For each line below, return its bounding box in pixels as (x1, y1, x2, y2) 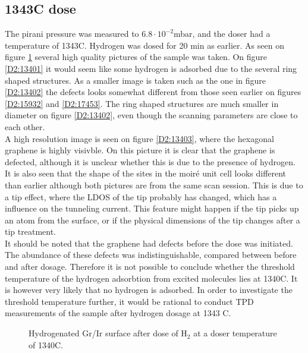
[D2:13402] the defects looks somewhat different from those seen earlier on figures (5, 86, 301, 98)
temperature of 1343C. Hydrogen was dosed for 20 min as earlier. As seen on (5, 39, 284, 51)
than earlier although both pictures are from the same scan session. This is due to (5, 178, 303, 191)
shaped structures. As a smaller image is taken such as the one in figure (5, 74, 266, 86)
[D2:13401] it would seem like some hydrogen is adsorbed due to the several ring (5, 62, 297, 74)
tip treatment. (5, 225, 56, 238)
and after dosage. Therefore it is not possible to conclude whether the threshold (5, 260, 295, 273)
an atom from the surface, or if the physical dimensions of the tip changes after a (5, 213, 300, 226)
